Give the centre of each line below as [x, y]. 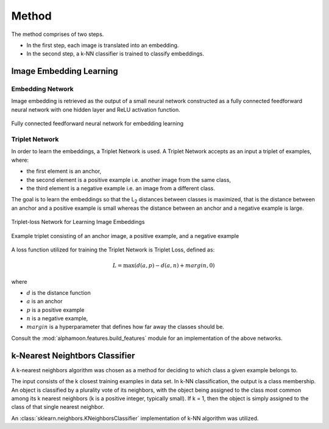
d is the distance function [58, 292]
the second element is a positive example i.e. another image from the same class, [129, 179]
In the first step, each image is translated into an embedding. [103, 45]
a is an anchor [44, 301]
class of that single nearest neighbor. [58, 407]
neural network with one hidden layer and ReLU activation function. [96, 109]
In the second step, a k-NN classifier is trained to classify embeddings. [115, 54]
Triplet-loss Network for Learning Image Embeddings [78, 222]
